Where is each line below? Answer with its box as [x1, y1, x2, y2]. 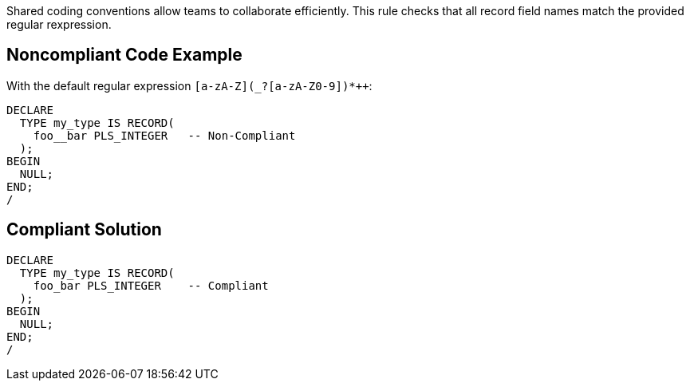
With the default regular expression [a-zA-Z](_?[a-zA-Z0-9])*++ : [6, 78, 373, 93]
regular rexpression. [6, 18, 112, 31]
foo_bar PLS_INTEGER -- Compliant [33, 278, 269, 292]
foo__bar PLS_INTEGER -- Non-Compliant [33, 128, 296, 142]
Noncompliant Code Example [6, 45, 242, 65]
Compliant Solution [6, 219, 162, 240]
